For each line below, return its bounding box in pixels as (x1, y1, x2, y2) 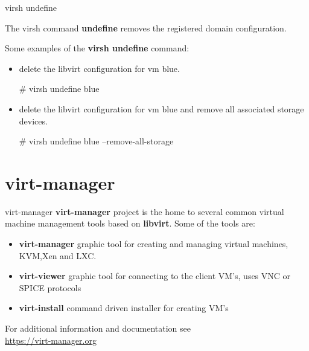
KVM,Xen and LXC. (19, 249, 97, 262)
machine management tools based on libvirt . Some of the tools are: (5, 217, 255, 230)
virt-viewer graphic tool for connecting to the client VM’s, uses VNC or (19, 269, 291, 282)
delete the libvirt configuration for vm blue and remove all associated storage (19, 102, 304, 115)
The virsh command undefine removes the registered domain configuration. (5, 21, 287, 34)
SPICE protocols (19, 281, 81, 294)
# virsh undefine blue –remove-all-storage (19, 135, 174, 147)
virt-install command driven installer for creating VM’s (19, 301, 229, 314)
